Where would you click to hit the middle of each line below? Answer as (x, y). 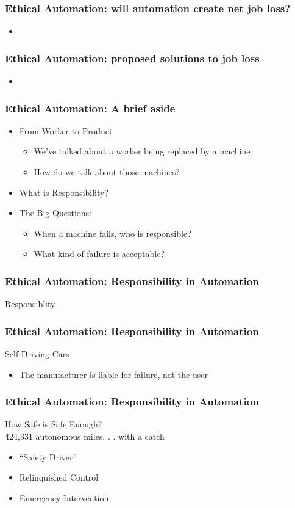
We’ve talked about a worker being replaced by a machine (142, 151)
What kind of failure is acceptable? (99, 254)
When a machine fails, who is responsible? (112, 233)
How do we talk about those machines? (107, 172)
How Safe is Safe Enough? (54, 424)
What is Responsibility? (64, 192)
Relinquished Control (59, 477)
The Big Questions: (55, 213)
